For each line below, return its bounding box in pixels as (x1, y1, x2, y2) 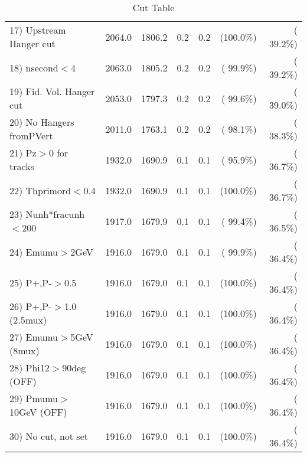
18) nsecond (9, 60, 58, 74)
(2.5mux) (9, 313, 47, 327)
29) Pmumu (9, 391, 58, 405)
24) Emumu (9, 244, 58, 259)
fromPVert (9, 129, 53, 142)
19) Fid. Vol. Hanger (9, 84, 95, 98)
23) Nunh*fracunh (9, 207, 85, 221)
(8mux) (9, 344, 40, 357)
